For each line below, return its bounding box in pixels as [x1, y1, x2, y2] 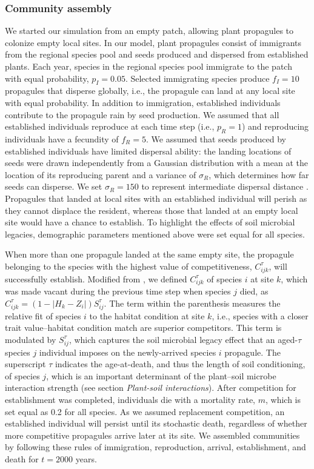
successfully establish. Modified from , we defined [5, 272, 187, 285]
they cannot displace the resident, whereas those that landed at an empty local [5, 204, 298, 216]
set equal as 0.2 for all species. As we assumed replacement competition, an [5, 405, 285, 417]
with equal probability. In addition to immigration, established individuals [5, 96, 281, 108]
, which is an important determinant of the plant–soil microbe [46, 369, 276, 382]
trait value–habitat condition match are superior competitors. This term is [5, 321, 282, 334]
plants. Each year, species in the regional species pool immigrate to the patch [5, 60, 292, 72]
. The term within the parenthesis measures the [104, 296, 281, 309]
